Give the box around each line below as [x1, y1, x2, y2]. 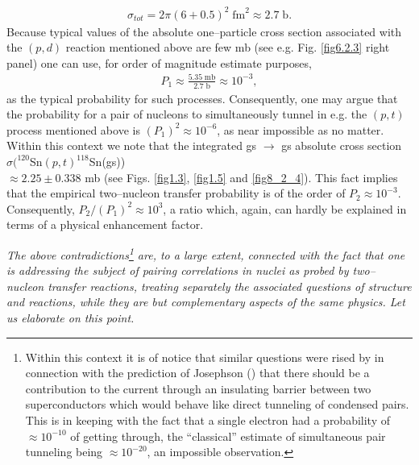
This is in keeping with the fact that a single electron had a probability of [25, 412, 391, 429]
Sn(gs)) [89, 153, 126, 170]
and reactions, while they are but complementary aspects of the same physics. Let [6, 293, 405, 310]
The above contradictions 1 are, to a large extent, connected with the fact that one [6, 244, 405, 263]
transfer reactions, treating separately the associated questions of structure [48, 277, 412, 294]
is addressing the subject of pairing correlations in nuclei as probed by [6, 262, 349, 279]
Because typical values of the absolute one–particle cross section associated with [6, 23, 402, 39]
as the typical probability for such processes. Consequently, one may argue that [6, 89, 398, 106]
